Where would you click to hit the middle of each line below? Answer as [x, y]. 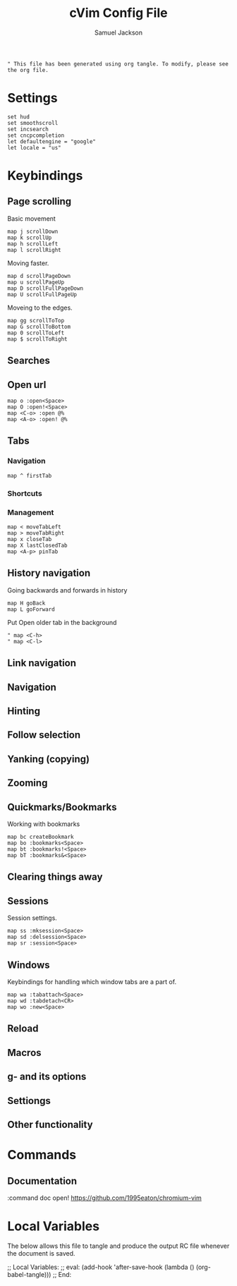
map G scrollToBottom [39, 327]
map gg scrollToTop [36, 320]
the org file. [28, 70]
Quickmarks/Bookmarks [62, 807]
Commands [42, 1155]
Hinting [24, 711]
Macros [24, 1053]
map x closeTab [30, 539]
